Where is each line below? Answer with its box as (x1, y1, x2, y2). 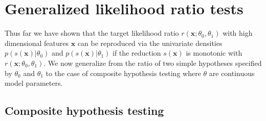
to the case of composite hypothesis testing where (46, 67, 201, 78)
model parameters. (5, 78, 63, 88)
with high (223, 28, 253, 38)
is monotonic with (186, 47, 242, 58)
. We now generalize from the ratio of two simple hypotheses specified (43, 57, 262, 68)
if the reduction (113, 47, 161, 58)
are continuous (209, 67, 255, 78)
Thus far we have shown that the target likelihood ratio (5, 28, 179, 38)
